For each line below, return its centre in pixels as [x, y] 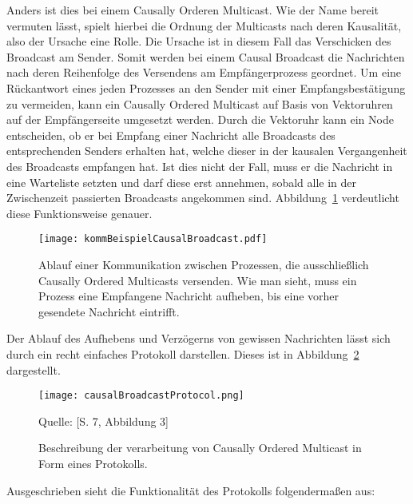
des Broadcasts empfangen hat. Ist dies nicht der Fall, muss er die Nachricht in [200, 166]
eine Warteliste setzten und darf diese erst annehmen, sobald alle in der [182, 182]
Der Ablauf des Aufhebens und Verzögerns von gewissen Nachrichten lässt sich [199, 338]
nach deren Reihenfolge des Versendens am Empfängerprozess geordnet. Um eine [204, 72]
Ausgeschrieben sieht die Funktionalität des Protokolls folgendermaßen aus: [191, 490]
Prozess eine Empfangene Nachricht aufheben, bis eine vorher [189, 296]
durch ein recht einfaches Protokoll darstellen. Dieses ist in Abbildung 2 [183, 353]
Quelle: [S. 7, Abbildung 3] [103, 421]
